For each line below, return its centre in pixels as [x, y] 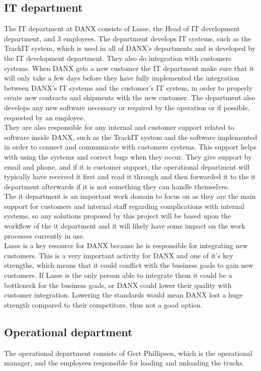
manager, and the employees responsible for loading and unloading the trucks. [124, 363]
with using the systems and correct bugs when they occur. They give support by [128, 156]
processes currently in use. [45, 235]
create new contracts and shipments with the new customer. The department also [130, 97]
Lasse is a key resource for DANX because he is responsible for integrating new [126, 245]
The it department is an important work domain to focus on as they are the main [130, 196]
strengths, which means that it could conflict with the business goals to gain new [129, 265]
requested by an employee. [45, 117]
